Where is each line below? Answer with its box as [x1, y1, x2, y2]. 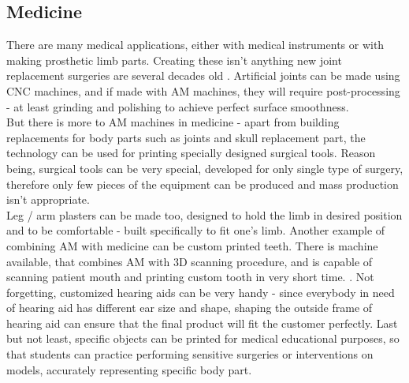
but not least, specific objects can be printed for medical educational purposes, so [6, 330, 400, 347]
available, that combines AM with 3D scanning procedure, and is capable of [6, 253, 373, 269]
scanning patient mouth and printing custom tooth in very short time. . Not [6, 268, 374, 285]
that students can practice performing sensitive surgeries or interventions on [6, 346, 374, 362]
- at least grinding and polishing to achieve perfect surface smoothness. [6, 98, 349, 115]
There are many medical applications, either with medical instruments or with [6, 36, 385, 53]
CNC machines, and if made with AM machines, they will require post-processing [6, 82, 400, 99]
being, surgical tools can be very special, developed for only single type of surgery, [6, 160, 403, 176]
